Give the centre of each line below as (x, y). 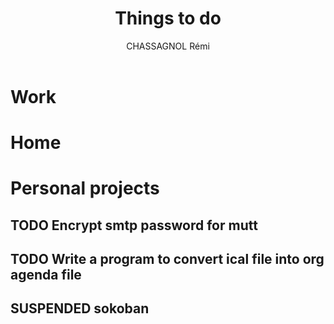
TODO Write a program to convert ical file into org (167, 259)
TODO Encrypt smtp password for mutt (134, 225)
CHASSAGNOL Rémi (168, 46)
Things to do (168, 18)
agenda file (46, 275)
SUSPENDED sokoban (80, 308)
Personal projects (85, 188)
